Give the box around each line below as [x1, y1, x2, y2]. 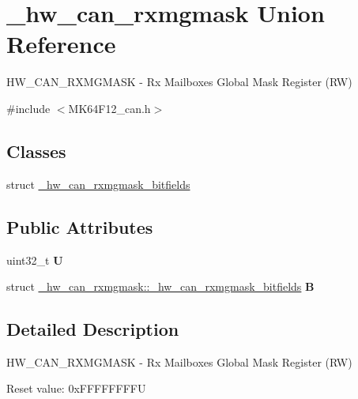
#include [6, 100, 51, 116]
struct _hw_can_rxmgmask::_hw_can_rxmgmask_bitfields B [6, 278, 315, 295]
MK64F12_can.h [68, 100, 151, 116]
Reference [6, 28, 116, 60]
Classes [6, 138, 66, 163]
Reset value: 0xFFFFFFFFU [6, 380, 146, 397]
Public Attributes [6, 214, 153, 239]
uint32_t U [6, 251, 63, 268]
